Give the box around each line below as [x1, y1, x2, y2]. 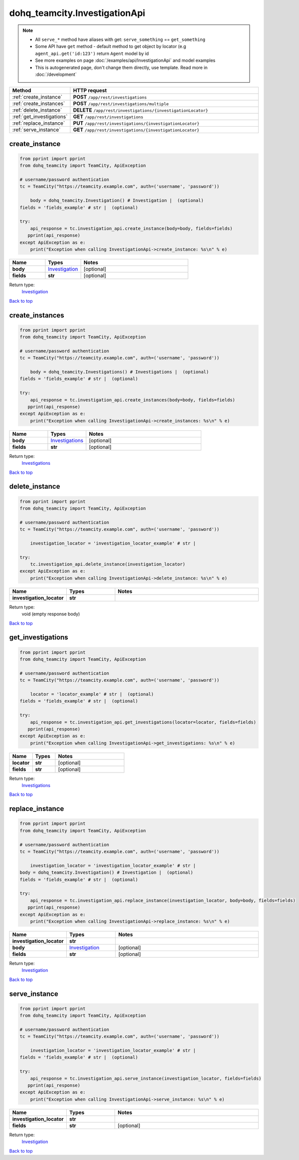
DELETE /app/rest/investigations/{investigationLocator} [73, 107, 208, 114]
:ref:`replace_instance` [12, 120, 65, 127]
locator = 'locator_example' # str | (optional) [30, 691, 154, 697]
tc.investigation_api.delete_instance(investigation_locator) [30, 562, 185, 567]
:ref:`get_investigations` [12, 113, 68, 120]
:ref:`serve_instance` [12, 126, 61, 133]
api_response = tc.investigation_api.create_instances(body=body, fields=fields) [30, 397, 235, 402]
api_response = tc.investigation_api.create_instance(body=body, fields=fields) [30, 225, 233, 231]
